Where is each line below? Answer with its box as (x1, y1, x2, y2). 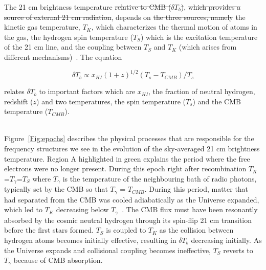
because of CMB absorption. (13, 255, 103, 265)
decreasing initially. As (191, 234, 262, 245)
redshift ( (4, 96, 33, 106)
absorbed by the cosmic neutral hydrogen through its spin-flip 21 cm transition (4, 214, 252, 225)
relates (4, 86, 25, 97)
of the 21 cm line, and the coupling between (4, 41, 142, 52)
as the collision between (159, 224, 234, 235)
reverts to (223, 244, 253, 255)
